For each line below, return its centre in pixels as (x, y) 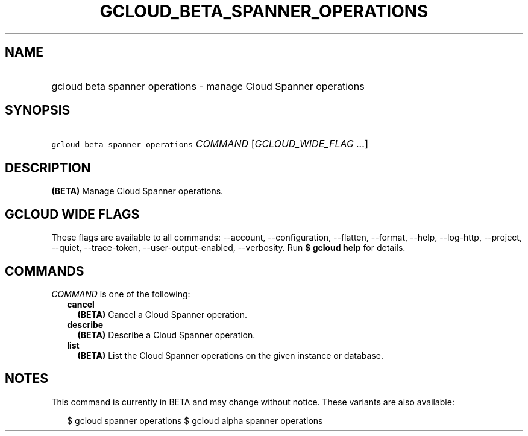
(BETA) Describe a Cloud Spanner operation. (166, 335)
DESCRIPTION (48, 168)
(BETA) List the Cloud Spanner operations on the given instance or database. (231, 355)
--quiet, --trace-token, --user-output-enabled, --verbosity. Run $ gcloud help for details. (228, 248)
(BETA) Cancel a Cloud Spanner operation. (162, 314)
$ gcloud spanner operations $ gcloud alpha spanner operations (195, 420)
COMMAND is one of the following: (121, 294)
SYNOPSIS (38, 110)
